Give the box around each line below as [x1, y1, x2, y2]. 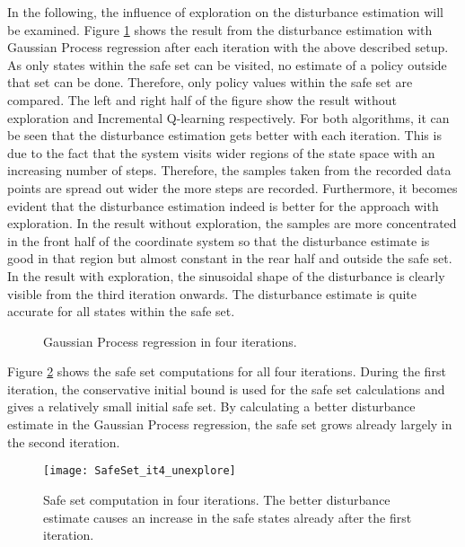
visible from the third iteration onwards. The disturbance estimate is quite [7, 284, 417, 303]
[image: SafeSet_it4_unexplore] [43, 464, 236, 478]
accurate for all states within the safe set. [7, 302, 235, 321]
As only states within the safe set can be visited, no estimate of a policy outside [7, 55, 447, 74]
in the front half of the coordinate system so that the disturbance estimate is [7, 231, 430, 250]
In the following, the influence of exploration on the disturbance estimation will [7, 3, 443, 21]
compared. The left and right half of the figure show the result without [7, 90, 397, 109]
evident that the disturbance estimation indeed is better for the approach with [7, 196, 439, 215]
